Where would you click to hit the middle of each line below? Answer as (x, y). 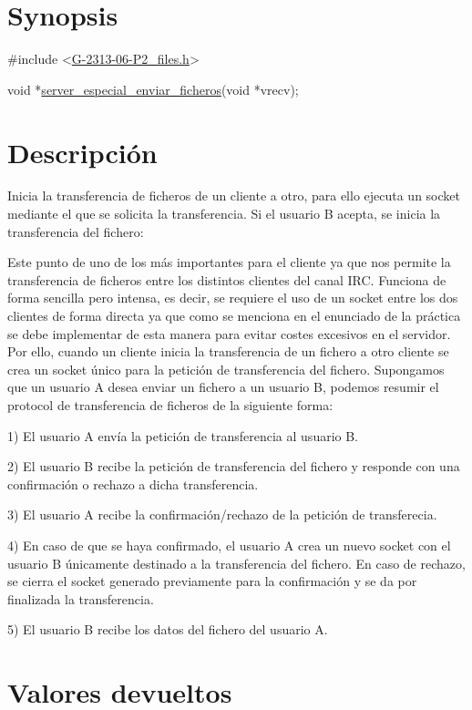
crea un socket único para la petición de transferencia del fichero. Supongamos (226, 369)
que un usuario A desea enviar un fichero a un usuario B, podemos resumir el (223, 387)
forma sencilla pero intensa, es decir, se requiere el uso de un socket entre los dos (233, 298)
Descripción (82, 152)
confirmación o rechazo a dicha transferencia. (133, 484)
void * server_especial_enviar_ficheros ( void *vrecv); (153, 89)
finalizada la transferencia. (81, 598)
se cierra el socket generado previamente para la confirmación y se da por (212, 581)
